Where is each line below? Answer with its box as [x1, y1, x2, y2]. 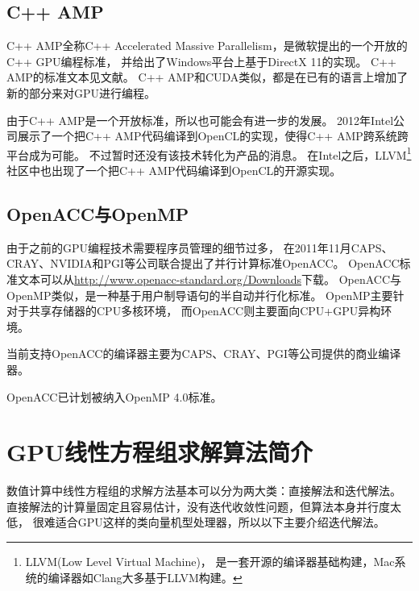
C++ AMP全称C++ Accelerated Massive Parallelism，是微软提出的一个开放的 [6, 37, 408, 54]
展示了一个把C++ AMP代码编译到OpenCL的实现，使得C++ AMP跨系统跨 [17, 127, 409, 144]
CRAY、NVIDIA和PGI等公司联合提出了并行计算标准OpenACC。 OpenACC [6, 255, 400, 272]
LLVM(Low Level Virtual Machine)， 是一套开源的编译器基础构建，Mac [25, 553, 395, 570]
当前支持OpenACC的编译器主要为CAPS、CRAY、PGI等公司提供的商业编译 [6, 345, 401, 362]
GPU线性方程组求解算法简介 [6, 435, 313, 468]
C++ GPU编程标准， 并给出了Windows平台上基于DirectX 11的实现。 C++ [6, 52, 396, 69]
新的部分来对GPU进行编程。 [6, 84, 156, 101]
